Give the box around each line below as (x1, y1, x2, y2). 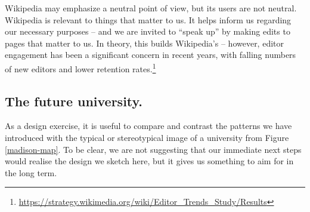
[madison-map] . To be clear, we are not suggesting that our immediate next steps (5, 143, 302, 155)
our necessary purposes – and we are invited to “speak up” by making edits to (5, 25, 290, 38)
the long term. (5, 166, 57, 179)
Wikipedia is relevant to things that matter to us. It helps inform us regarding (5, 13, 292, 26)
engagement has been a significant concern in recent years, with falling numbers (5, 48, 296, 61)
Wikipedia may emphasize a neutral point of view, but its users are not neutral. (5, 2, 297, 14)
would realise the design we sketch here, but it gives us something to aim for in (5, 155, 294, 167)
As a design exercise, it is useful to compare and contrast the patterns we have (5, 119, 292, 132)
